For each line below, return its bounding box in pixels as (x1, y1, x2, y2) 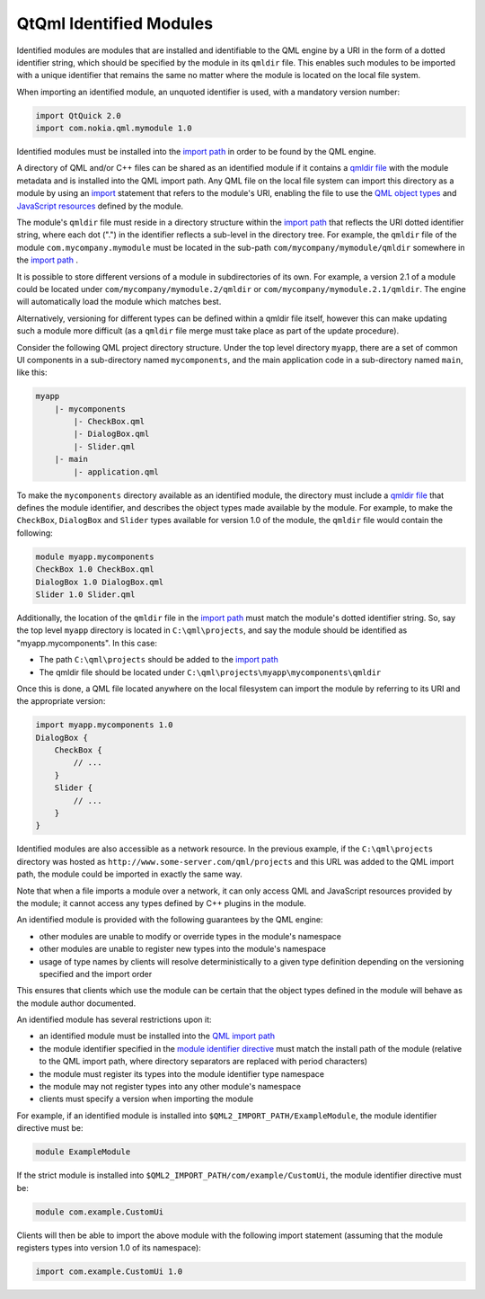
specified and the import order (39, 968, 153, 979)
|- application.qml (73, 467, 159, 476)
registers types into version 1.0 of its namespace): (16, 1241, 201, 1253)
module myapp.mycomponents (35, 551, 154, 562)
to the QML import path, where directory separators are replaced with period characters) (39, 1056, 368, 1067)
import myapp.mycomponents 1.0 (35, 720, 174, 730)
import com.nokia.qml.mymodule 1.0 (35, 123, 192, 134)
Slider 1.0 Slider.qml (35, 589, 136, 600)
